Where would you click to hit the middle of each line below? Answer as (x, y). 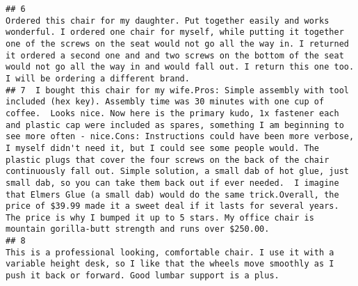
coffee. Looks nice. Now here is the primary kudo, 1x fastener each (172, 113)
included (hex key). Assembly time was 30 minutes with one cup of (165, 102)
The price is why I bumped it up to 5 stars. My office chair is (160, 217)
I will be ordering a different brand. (98, 78)
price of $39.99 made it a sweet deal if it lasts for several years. (172, 206)
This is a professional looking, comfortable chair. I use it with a (170, 252)
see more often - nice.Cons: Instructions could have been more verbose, (180, 137)
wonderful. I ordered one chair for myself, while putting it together (175, 32)
